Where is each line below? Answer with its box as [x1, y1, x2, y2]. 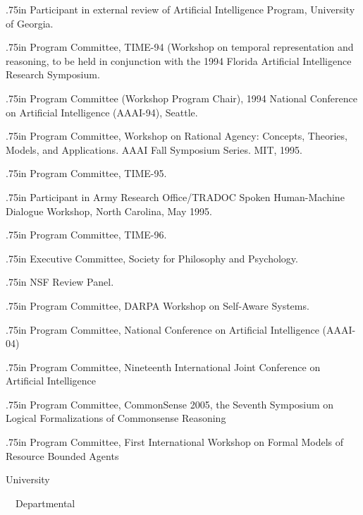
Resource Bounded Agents [6, 448, 119, 463]
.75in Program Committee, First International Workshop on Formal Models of [6, 435, 344, 449]
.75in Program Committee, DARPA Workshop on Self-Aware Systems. [6, 298, 309, 313]
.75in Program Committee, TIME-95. [6, 166, 167, 181]
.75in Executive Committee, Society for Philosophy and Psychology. [6, 250, 298, 265]
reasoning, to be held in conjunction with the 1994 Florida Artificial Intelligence [6, 53, 352, 68]
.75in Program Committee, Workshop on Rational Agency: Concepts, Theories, [6, 128, 347, 143]
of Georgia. [6, 16, 54, 30]
